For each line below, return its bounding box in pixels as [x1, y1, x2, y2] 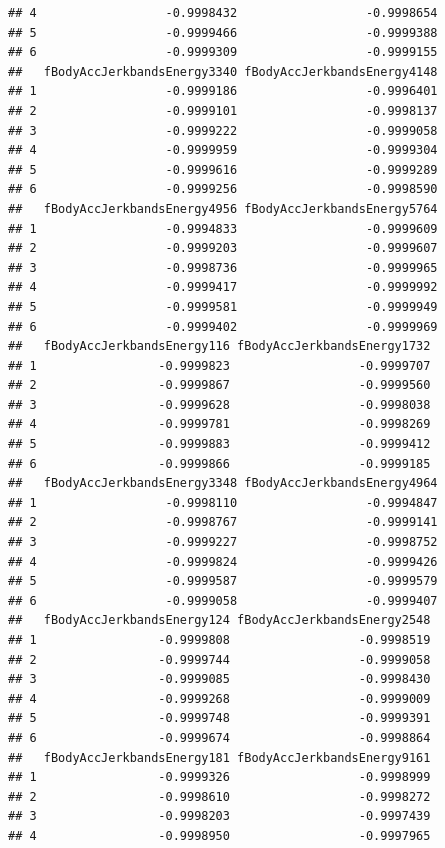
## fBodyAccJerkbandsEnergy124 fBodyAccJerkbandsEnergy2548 [8, 613, 431, 628]
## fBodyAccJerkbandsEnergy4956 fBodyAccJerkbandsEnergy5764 [8, 201, 438, 216]
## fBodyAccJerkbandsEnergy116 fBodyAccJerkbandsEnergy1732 [8, 339, 431, 354]
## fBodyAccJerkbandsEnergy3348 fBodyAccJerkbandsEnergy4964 [8, 476, 438, 491]
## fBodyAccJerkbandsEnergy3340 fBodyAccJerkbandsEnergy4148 [8, 64, 438, 79]
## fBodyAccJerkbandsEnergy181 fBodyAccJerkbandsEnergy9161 [8, 750, 431, 765]
